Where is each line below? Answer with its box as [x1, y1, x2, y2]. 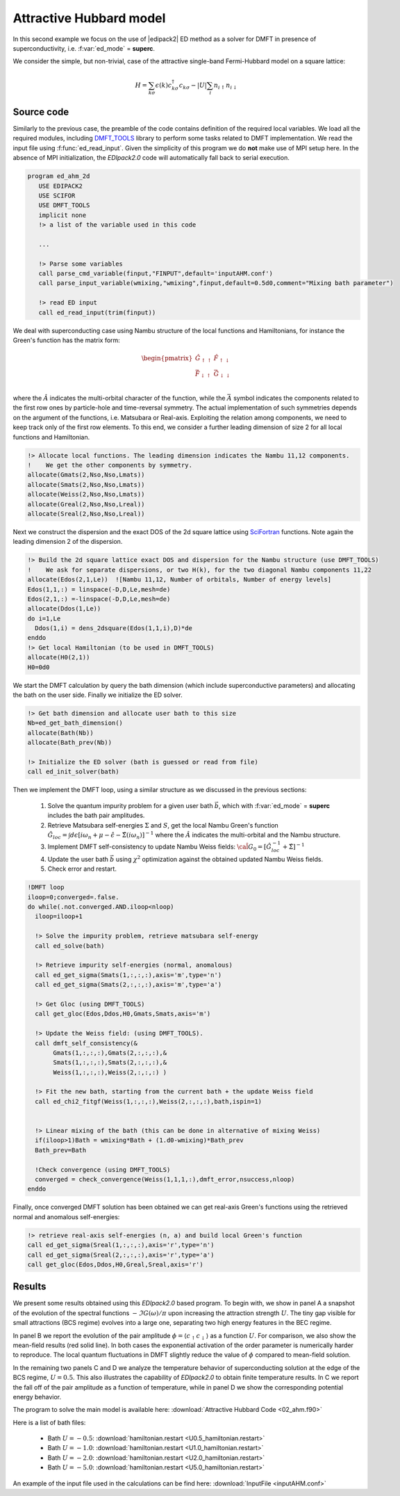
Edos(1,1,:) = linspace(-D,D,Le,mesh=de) [27, 585, 171, 593]
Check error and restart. [47, 864, 117, 873]
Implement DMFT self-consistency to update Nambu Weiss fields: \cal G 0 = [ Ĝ [47, 842, 272, 852]
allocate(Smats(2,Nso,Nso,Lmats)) [27, 481, 145, 488]
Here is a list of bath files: [12, 1418, 86, 1426]
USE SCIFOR [38, 191, 76, 200]
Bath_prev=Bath [35, 1146, 87, 1154]
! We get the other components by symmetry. [27, 461, 192, 469]
